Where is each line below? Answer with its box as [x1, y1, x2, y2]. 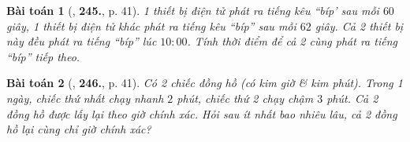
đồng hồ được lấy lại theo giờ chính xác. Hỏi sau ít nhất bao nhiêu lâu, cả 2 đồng [6, 105, 397, 122]
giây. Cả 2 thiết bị [315, 17, 404, 34]
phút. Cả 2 [326, 89, 378, 106]
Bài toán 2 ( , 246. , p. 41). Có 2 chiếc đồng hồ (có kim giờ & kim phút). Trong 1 [6, 75, 403, 91]
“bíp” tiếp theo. [6, 48, 80, 64]
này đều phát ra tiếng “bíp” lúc [6, 33, 157, 49]
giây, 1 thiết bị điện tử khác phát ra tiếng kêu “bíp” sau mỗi [6, 17, 296, 34]
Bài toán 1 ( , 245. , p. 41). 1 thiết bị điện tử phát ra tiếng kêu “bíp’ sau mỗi [6, 2, 379, 18]
